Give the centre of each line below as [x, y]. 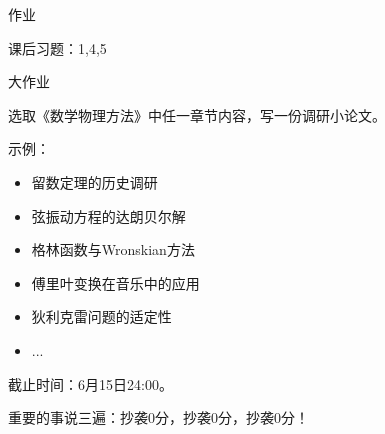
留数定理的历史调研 [94, 181]
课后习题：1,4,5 [57, 47]
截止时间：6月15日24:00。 [90, 383]
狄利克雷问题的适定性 [101, 316]
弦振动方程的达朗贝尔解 [108, 215]
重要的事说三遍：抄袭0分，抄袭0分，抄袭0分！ [158, 417]
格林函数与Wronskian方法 [113, 249]
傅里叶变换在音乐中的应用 [115, 282]
